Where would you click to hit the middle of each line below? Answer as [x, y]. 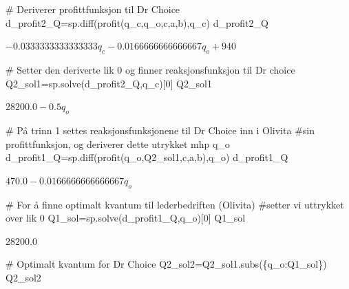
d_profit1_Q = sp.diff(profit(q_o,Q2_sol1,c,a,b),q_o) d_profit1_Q [147, 157]
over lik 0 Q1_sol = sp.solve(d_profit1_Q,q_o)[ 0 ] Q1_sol [126, 218]
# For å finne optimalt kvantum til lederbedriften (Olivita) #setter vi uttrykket [175, 204]
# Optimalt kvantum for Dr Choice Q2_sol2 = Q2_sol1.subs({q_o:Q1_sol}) [166, 264]
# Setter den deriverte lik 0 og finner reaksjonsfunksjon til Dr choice [150, 69]
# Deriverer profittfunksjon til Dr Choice [93, 9]
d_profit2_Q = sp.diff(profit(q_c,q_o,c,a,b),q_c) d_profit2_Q [137, 22]
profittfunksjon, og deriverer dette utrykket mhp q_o [118, 143]
